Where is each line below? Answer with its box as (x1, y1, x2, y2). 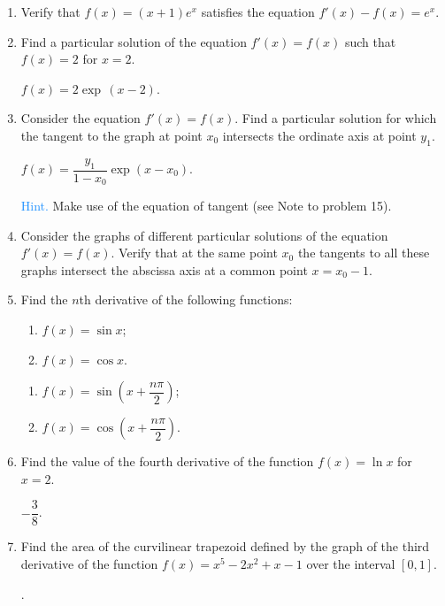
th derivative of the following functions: (79, 290, 293, 309)
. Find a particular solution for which (234, 109, 437, 127)
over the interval (306, 555, 395, 573)
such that (344, 32, 396, 50)
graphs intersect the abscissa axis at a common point (20, 260, 308, 279)
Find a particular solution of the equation (20, 32, 247, 50)
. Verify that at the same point (111, 243, 278, 262)
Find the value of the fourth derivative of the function (20, 452, 314, 471)
